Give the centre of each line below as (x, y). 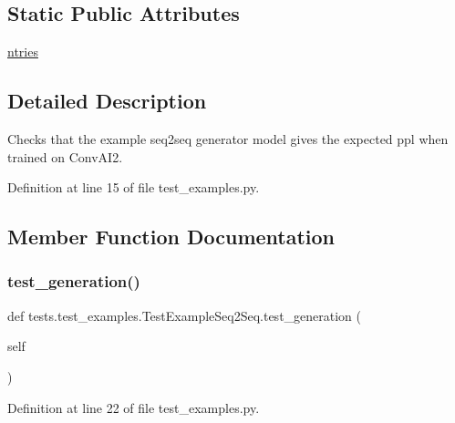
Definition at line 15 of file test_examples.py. (134, 187)
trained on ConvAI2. (65, 156)
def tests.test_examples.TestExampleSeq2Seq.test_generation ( (185, 315)
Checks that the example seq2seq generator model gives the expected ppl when (228, 139)
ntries (23, 52)
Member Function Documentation (171, 237)
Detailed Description (107, 101)
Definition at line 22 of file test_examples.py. (134, 407)
